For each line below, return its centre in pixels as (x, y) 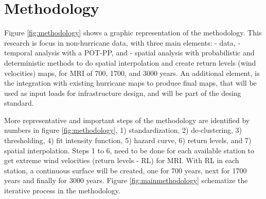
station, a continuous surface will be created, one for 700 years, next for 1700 (126, 170)
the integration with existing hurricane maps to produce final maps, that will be (130, 83)
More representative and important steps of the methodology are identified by (127, 120)
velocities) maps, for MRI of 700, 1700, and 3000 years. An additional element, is (132, 73)
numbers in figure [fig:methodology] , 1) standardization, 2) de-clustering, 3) (123, 130)
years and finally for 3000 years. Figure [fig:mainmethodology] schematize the (126, 180)
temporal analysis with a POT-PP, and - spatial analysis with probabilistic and (129, 53)
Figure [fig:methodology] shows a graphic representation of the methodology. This (133, 33)
